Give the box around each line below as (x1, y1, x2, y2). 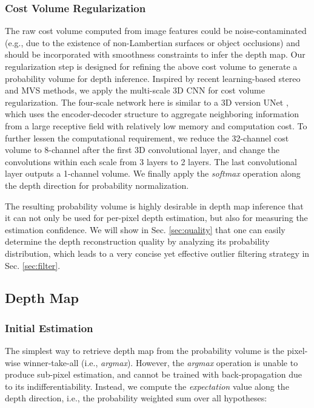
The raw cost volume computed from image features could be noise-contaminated (5, 24, 307, 37)
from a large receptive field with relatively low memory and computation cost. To (5, 119, 307, 132)
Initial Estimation (5, 320, 93, 335)
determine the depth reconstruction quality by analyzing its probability (5, 235, 270, 248)
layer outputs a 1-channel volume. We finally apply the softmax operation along (5, 167, 301, 180)
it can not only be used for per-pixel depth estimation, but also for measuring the (5, 211, 308, 224)
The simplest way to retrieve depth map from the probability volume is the (5, 344, 284, 357)
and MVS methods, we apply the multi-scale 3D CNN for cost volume (5, 84, 265, 97)
